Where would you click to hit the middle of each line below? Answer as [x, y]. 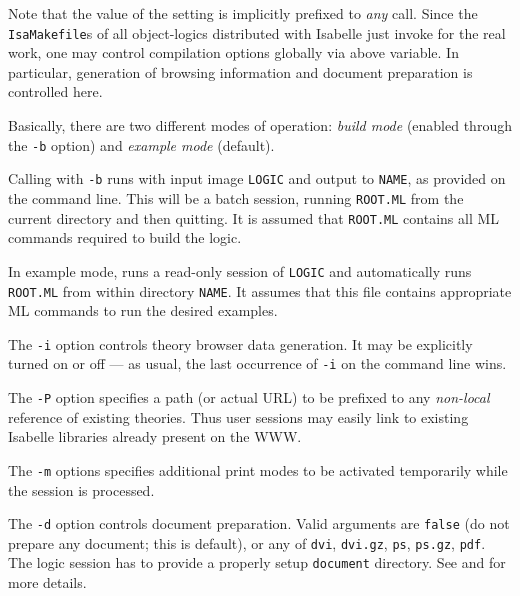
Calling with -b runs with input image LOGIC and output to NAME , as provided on [257, 178]
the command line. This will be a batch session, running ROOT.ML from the [236, 197]
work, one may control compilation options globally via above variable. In [233, 52]
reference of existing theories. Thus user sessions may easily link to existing [238, 416]
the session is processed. [81, 489]
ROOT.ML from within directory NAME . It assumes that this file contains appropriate [260, 290]
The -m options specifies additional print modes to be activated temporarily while [258, 469]
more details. [47, 582]
